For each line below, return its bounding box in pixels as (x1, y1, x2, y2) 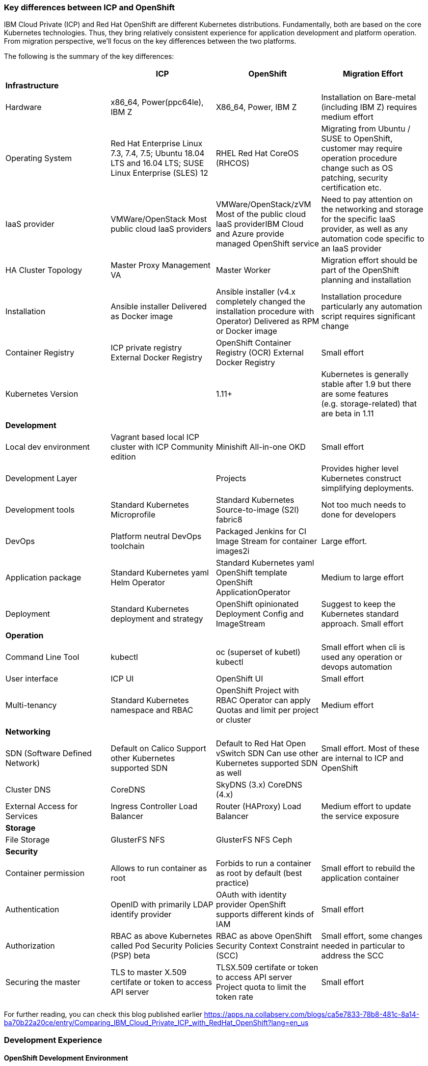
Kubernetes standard (321, 609, 399, 619)
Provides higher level (321, 464, 399, 474)
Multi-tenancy (5, 700, 57, 711)
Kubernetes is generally (321, 369, 409, 380)
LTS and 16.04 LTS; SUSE (110, 158, 204, 168)
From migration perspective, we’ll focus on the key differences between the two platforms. (4, 37, 296, 46)
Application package (5, 573, 81, 583)
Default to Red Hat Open (216, 738, 306, 749)
